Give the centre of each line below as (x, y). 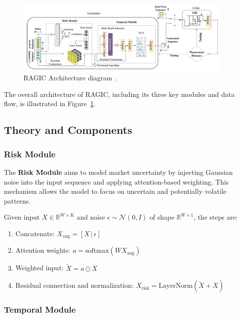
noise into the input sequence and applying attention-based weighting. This (116, 181)
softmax (97, 251)
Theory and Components (68, 130)
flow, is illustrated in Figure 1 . (50, 103)
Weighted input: (40, 268)
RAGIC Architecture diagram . (70, 78)
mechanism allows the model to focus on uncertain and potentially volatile (115, 191)
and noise (91, 217)
